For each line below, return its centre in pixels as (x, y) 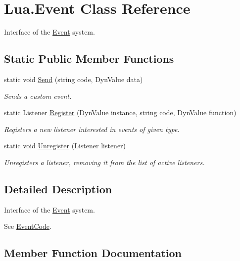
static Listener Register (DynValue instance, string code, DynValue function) (120, 112)
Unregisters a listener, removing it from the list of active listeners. (104, 162)
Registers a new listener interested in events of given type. (92, 129)
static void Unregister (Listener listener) (65, 146)
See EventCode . (28, 226)
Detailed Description (58, 189)
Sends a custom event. (38, 96)
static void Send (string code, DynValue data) (73, 79)
